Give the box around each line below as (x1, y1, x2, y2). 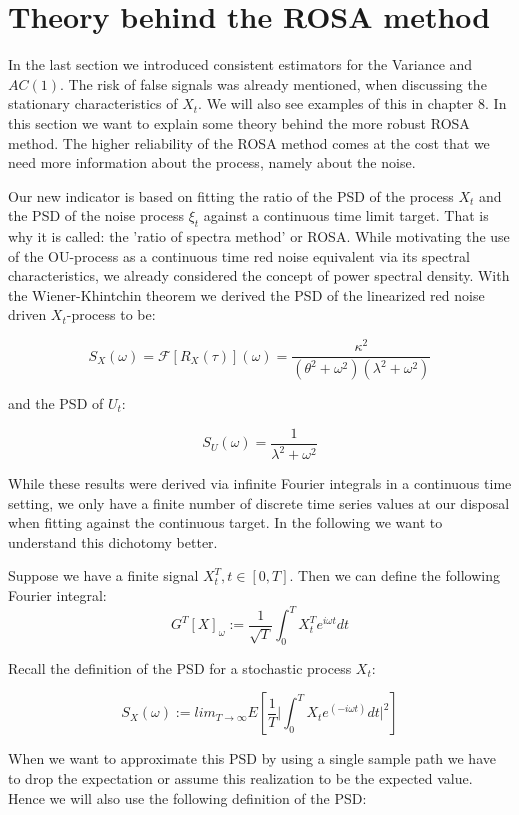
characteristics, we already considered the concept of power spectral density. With (8, 265, 510, 286)
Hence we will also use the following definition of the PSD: (8, 787, 367, 808)
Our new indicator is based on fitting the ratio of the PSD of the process (8, 185, 454, 206)
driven (8, 304, 47, 325)
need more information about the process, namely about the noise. (8, 152, 416, 173)
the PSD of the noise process (8, 205, 185, 226)
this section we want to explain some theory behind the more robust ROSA (8, 112, 470, 133)
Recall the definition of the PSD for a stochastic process (8, 657, 352, 678)
